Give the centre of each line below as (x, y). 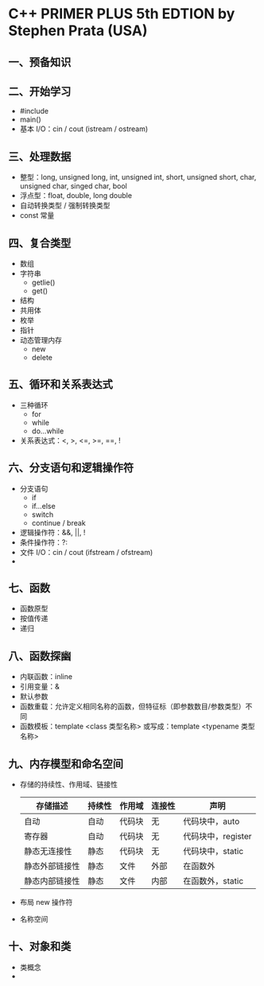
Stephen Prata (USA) (78, 31)
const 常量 (37, 215)
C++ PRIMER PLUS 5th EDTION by (122, 14)
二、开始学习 (40, 91)
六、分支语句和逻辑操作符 (71, 468)
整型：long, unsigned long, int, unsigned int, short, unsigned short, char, (138, 177)
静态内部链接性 (52, 881)
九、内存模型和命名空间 (66, 764)
